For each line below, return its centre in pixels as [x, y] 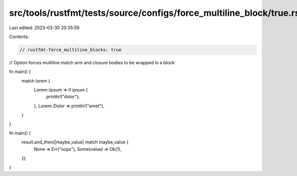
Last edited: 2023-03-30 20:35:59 [44, 28]
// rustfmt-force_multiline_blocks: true [71, 50]
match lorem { [36, 81]
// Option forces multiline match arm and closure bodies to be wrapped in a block [92, 62]
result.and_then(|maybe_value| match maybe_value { [75, 142]
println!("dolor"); [63, 97]
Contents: [19, 37]
